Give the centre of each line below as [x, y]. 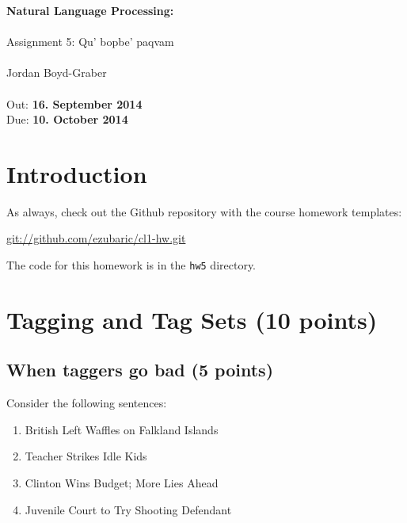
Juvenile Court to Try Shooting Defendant [128, 509]
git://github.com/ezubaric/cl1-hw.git [96, 238]
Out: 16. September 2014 [74, 103]
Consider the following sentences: [87, 403]
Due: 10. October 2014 [67, 119]
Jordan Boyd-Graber [57, 73]
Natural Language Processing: [90, 10]
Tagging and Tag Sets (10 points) [192, 319]
